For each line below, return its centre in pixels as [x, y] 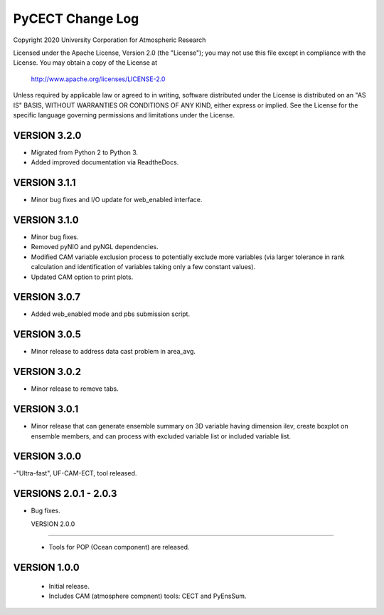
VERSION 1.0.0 [46, 567]
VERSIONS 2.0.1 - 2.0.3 [65, 494]
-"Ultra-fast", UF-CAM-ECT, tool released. [75, 473]
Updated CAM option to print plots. [82, 277]
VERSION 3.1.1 [44, 183]
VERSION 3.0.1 [46, 409]
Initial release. [69, 586]
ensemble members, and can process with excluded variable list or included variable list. [161, 436]
